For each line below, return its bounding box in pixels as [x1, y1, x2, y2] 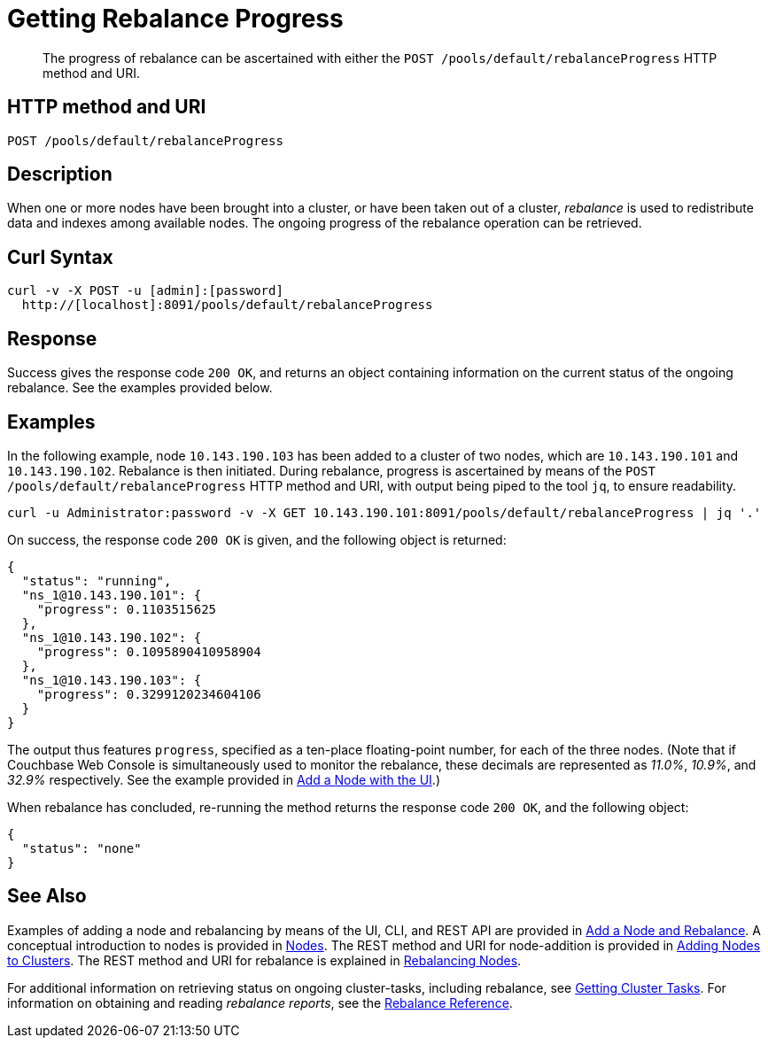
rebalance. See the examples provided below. [7, 380, 273, 396]
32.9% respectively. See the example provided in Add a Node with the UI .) [7, 771, 440, 787]
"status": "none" [21, 840, 142, 855]
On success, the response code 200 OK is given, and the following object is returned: [7, 531, 507, 547]
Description [7, 163, 112, 186]
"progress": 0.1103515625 [36, 601, 217, 616]
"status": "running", [21, 573, 172, 588]
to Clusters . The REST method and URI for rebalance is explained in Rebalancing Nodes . [7, 952, 522, 968]
